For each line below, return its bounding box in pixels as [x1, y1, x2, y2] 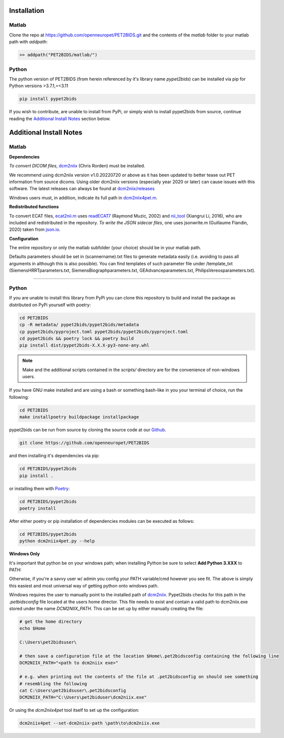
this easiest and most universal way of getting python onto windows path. [9, 582, 159, 588]
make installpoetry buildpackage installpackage [19, 414, 139, 420]
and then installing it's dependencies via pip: [9, 453, 100, 459]
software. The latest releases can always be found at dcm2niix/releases [9, 186, 155, 192]
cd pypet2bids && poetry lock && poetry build [19, 335, 134, 341]
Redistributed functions [9, 204, 59, 210]
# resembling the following [19, 681, 87, 686]
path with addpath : [9, 39, 48, 45]
